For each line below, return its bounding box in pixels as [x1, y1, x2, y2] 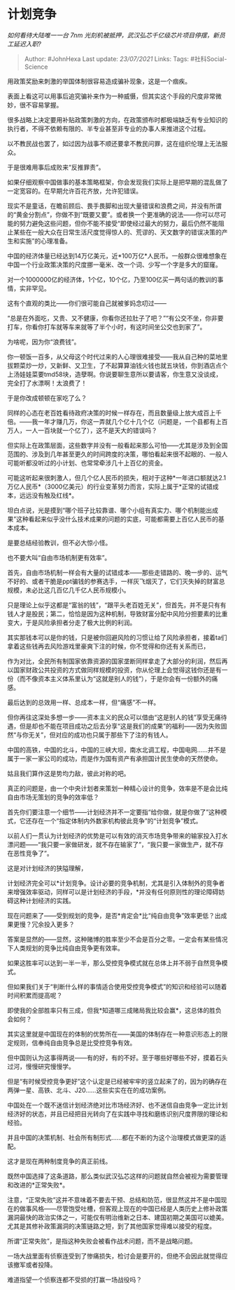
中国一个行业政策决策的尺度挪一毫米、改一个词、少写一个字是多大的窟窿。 [7, 260, 222, 269]
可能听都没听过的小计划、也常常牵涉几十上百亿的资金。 [7, 458, 166, 467]
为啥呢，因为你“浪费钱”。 [7, 338, 80, 346]
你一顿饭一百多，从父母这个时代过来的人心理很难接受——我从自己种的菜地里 [7, 352, 228, 361]
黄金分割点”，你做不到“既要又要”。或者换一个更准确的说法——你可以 [16, 210, 215, 218]
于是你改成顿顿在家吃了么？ [7, 394, 87, 402]
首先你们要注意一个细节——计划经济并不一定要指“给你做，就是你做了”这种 [7, 808, 222, 816]
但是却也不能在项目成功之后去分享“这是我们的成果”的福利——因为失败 [19, 722, 222, 730]
